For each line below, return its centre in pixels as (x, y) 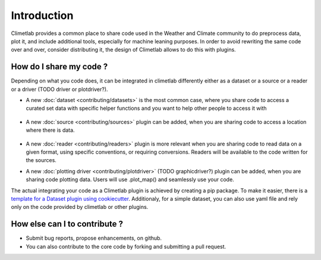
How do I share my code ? (59, 67)
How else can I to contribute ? (67, 224)
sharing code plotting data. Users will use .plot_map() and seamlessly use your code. (130, 180)
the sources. (41, 160)
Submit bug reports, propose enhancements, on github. (94, 238)
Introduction (42, 15)
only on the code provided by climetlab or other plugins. (80, 207)
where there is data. (50, 130)
